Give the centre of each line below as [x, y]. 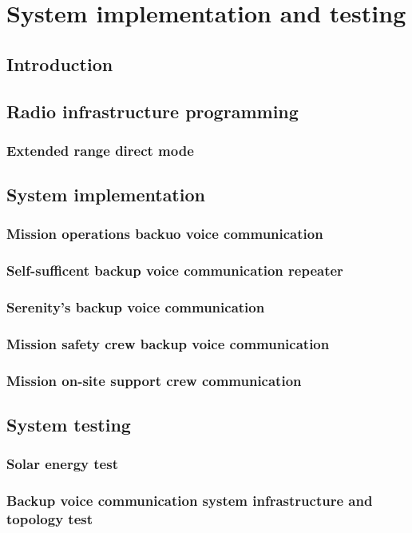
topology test [50, 519]
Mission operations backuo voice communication [165, 234]
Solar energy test [62, 464]
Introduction [60, 64]
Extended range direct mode [100, 150]
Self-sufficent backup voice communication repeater [175, 270]
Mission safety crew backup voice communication [168, 344]
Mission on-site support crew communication [154, 380]
